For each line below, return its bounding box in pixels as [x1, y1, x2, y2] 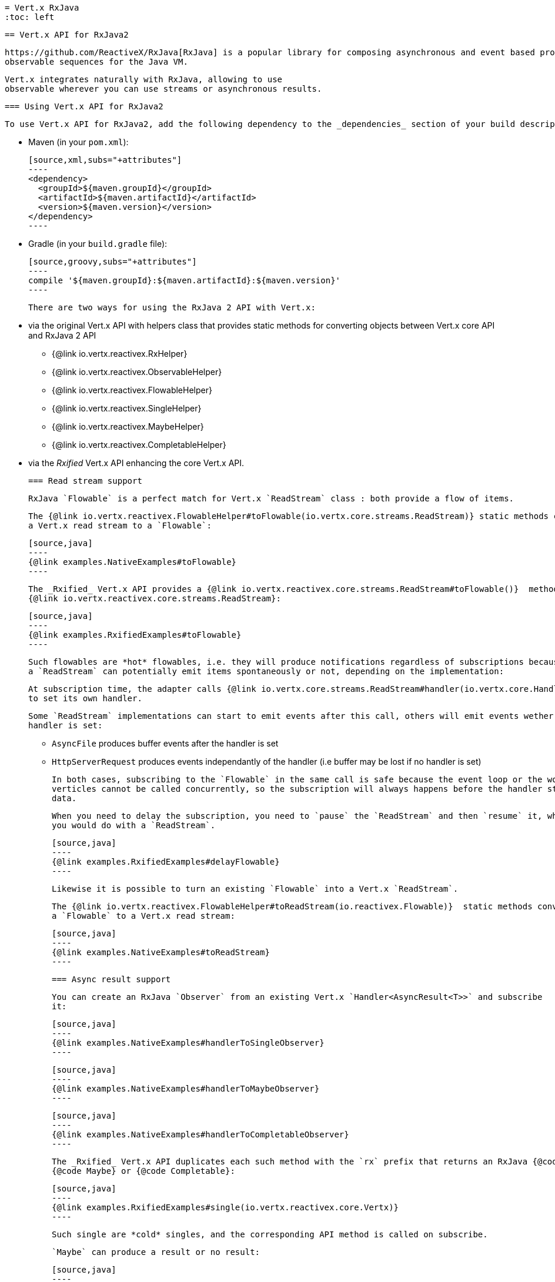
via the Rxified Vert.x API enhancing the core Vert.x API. [28, 458, 245, 468]
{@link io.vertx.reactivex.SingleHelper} [52, 403, 202, 413]
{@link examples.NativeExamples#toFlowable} [28, 557, 237, 567]
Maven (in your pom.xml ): [28, 137, 129, 147]
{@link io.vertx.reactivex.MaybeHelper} [52, 421, 204, 431]
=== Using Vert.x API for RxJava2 [5, 102, 163, 111]
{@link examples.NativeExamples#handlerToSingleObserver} [52, 1038, 325, 1047]
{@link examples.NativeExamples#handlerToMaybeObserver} [52, 1084, 320, 1093]
